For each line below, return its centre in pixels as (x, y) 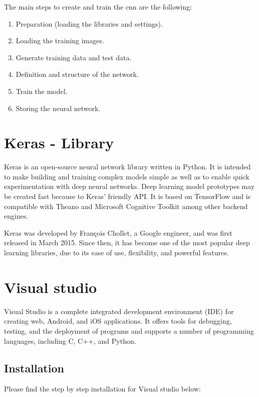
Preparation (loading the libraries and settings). (89, 23)
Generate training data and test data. (74, 57)
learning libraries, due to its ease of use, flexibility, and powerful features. (116, 253)
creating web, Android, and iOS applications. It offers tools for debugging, (118, 321)
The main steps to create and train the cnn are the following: (98, 7)
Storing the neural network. (58, 108)
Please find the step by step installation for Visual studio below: (102, 389)
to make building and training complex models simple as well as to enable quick (127, 176)
